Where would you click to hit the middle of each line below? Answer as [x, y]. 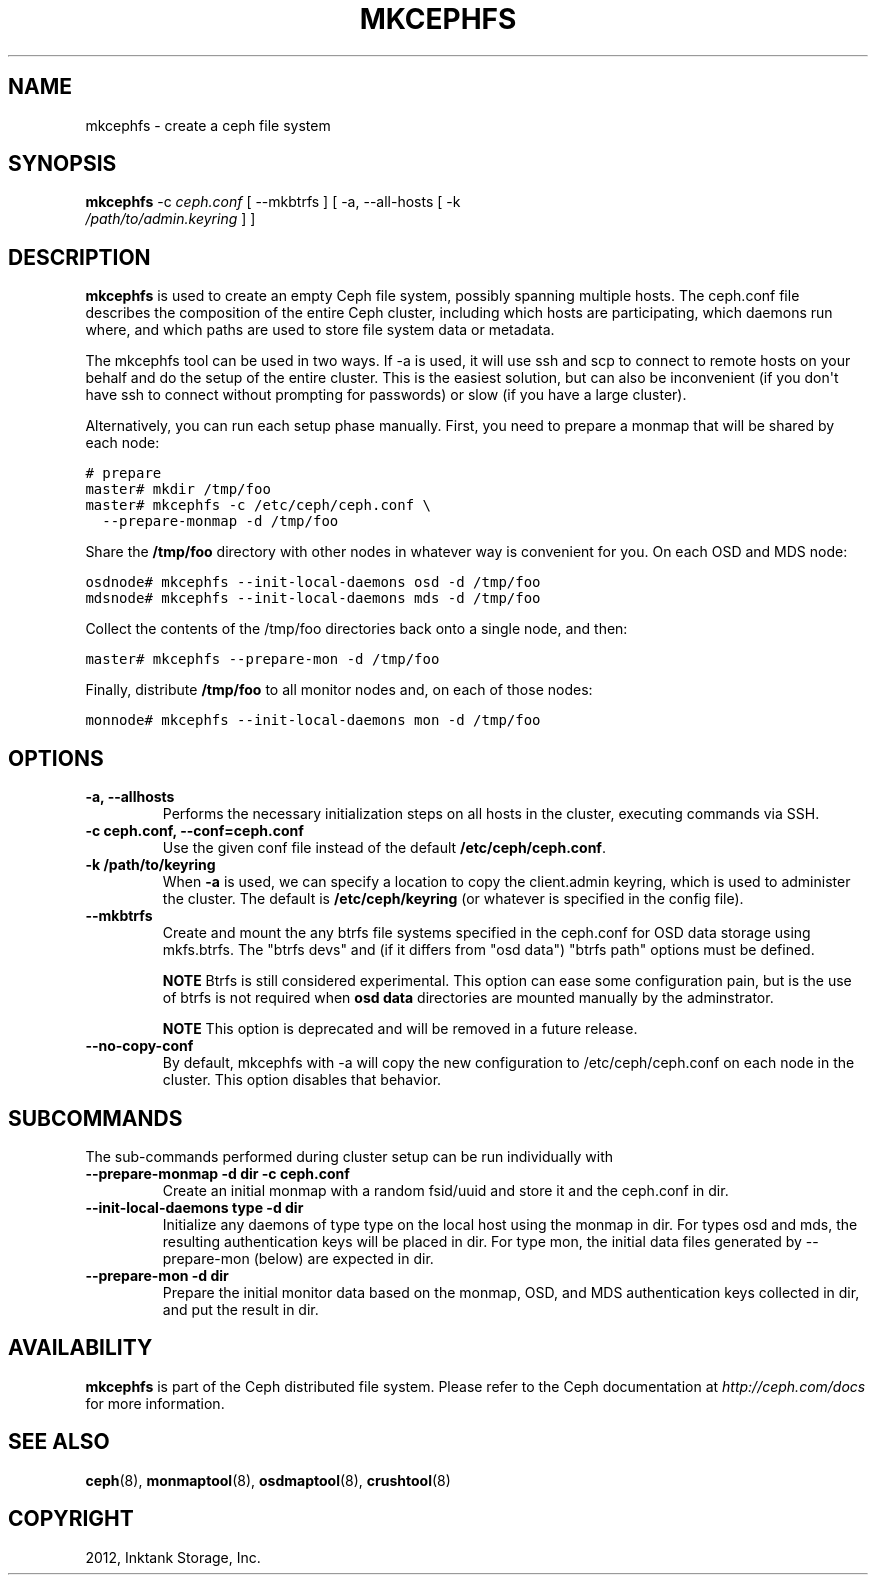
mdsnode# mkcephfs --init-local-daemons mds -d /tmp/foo [313, 598]
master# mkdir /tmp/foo [178, 489]
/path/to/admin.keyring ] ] [170, 219]
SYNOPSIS [62, 164]
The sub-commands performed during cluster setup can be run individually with [349, 1156]
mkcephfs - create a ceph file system [208, 125]
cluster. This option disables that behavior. [302, 1080]
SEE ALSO [59, 1442]
